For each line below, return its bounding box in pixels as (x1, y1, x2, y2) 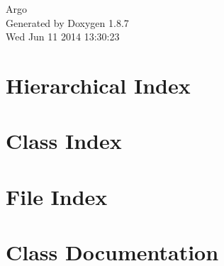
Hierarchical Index (6, 70, 191, 99)
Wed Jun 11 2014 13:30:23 (6, 29, 120, 44)
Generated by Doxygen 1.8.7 (6, 15, 129, 30)
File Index (6, 182, 108, 211)
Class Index (6, 126, 122, 155)
